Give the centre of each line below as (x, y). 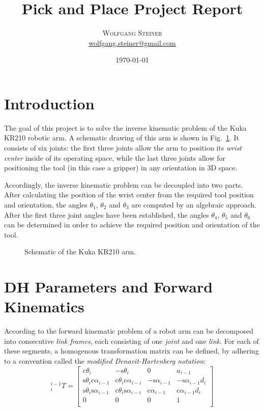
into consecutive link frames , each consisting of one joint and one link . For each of (131, 341)
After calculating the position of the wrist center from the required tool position (129, 195)
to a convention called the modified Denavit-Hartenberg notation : (105, 361)
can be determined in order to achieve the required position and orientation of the (132, 225)
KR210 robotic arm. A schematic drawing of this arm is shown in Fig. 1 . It (122, 138)
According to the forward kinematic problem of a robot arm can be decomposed (129, 331)
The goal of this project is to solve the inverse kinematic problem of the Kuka (125, 127)
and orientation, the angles (46, 204)
